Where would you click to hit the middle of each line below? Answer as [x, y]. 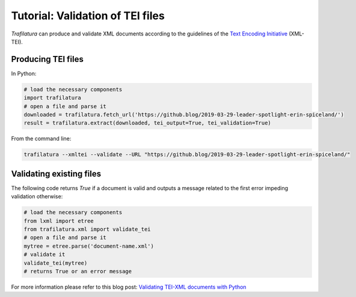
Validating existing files [56, 173]
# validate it [44, 255]
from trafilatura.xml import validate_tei [87, 229]
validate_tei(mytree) [56, 263]
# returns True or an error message [78, 271]
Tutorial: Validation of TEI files [88, 16]
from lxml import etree [59, 221]
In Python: [24, 73]
